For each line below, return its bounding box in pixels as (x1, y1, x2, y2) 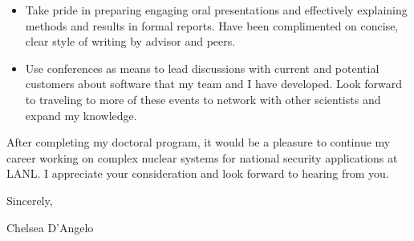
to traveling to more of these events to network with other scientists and (25, 90, 381, 107)
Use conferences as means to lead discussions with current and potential (25, 59, 379, 76)
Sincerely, (6, 191, 53, 208)
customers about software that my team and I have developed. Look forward (25, 75, 402, 92)
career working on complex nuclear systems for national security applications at (6, 149, 398, 166)
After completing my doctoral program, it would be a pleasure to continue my (6, 134, 391, 151)
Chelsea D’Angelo (6, 219, 94, 235)
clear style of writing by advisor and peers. (25, 33, 236, 50)
